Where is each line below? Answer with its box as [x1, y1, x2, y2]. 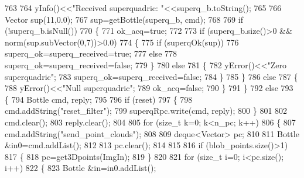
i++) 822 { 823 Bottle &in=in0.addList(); [5, 162, 156, 174]
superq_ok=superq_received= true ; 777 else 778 [5, 47, 177, 60]
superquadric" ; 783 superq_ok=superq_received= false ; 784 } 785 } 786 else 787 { [5, 70, 298, 82]
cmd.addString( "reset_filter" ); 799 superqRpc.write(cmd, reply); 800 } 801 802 [5, 104, 288, 117]
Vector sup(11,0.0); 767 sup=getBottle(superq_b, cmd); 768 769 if [5, 13, 243, 25]
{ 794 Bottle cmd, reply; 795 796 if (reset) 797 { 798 [5, 93, 193, 105]
